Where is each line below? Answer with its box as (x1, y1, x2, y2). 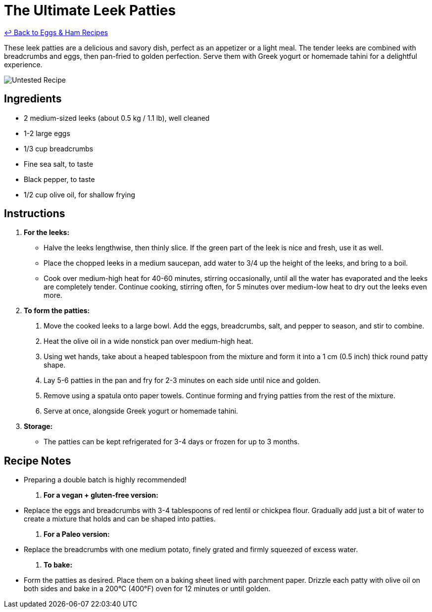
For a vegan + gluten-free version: (44, 491, 158, 500)
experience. (4, 60, 43, 69)
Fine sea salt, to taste (24, 159, 94, 168)
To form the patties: (24, 306, 90, 315)
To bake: (44, 561, 73, 569)
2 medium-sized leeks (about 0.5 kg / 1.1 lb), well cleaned (24, 113, 210, 122)
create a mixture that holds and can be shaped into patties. (24, 515, 216, 523)
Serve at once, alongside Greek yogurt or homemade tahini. (44, 407, 239, 416)
